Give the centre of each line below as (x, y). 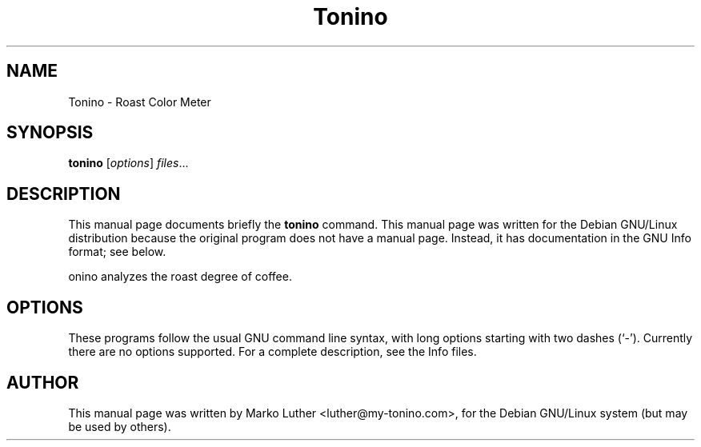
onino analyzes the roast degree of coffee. (180, 277)
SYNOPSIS (50, 133)
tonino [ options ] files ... (128, 163)
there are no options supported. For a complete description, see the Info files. (272, 352)
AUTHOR (43, 382)
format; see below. (117, 252)
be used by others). (120, 426)
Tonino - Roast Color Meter (140, 102)
